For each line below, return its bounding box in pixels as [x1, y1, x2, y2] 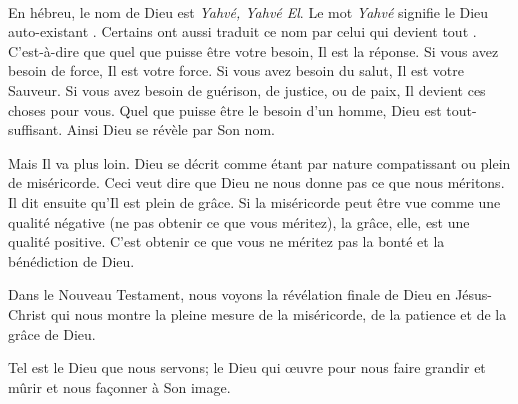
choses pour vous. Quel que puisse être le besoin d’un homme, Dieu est [8, 99, 442, 120]
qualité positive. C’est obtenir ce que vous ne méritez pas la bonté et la [8, 231, 445, 252]
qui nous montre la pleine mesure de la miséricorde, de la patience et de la [50, 303, 507, 324]
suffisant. [8, 119, 63, 140]
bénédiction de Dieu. [8, 250, 135, 271]
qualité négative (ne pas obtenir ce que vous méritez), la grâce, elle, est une [8, 211, 470, 232]
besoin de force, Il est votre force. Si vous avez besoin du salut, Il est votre [8, 60, 464, 81]
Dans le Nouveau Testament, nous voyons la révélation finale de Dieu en [8, 284, 451, 305]
